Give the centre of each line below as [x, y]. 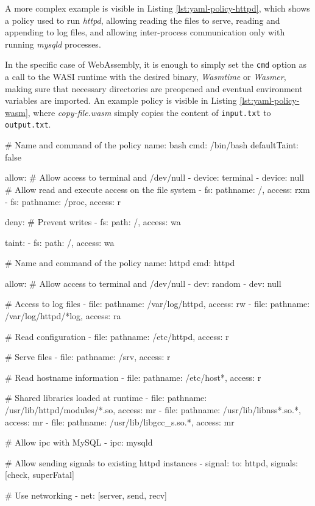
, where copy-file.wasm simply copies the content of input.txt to [149, 112]
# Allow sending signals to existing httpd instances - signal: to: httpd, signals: [151, 462]
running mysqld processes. [53, 44]
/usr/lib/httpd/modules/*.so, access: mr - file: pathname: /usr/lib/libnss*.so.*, [153, 410]
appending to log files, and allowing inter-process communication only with [145, 32]
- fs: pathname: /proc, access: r [63, 201]
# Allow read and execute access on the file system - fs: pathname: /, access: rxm [157, 189]
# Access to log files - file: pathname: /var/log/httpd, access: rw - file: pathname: [157, 304]
